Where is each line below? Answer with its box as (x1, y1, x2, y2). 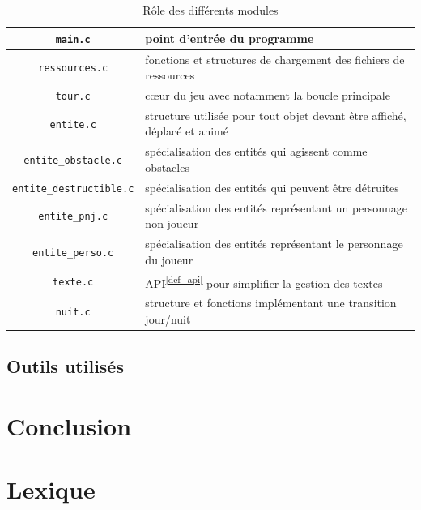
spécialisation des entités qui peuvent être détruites (145, 178, 399, 195)
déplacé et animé (145, 122, 228, 139)
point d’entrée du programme (145, 29, 314, 46)
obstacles (145, 158, 189, 175)
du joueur (145, 251, 193, 268)
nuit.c (55, 306, 91, 318)
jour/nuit (145, 310, 191, 327)
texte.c (53, 276, 94, 289)
